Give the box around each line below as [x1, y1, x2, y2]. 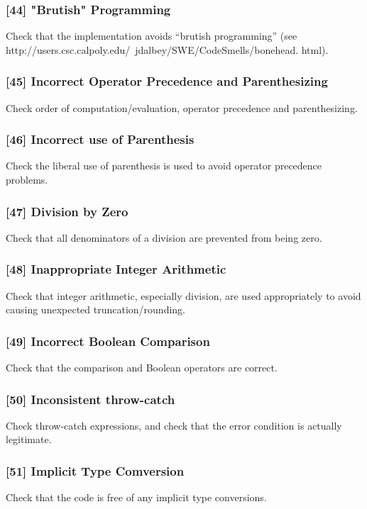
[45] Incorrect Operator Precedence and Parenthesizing [6, 72, 328, 90]
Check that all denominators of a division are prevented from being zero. [6, 230, 322, 245]
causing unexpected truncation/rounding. [6, 302, 185, 317]
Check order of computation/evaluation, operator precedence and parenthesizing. [6, 100, 358, 115]
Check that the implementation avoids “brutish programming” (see [6, 28, 297, 43]
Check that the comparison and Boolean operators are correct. [6, 360, 278, 375]
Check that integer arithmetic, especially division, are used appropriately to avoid [6, 288, 361, 303]
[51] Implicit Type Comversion [6, 462, 185, 479]
